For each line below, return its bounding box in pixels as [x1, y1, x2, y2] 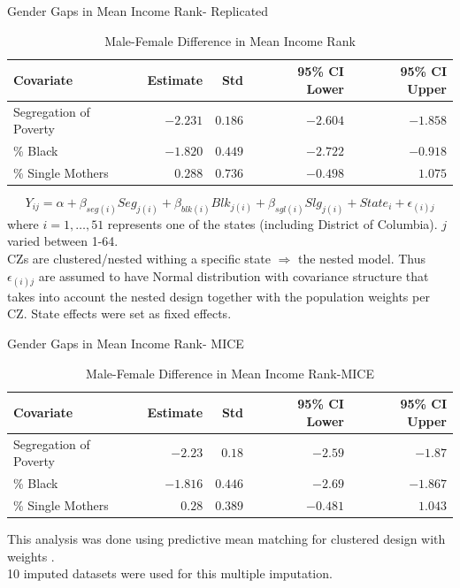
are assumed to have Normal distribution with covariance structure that [38, 266, 429, 285]
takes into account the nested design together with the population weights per [7, 286, 430, 305]
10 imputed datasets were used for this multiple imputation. [7, 564, 333, 583]
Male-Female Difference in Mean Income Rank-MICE [86, 363, 374, 382]
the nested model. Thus [297, 249, 426, 268]
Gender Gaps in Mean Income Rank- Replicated [7, 2, 269, 19]
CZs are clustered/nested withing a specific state [7, 249, 271, 268]
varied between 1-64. [7, 232, 119, 250]
